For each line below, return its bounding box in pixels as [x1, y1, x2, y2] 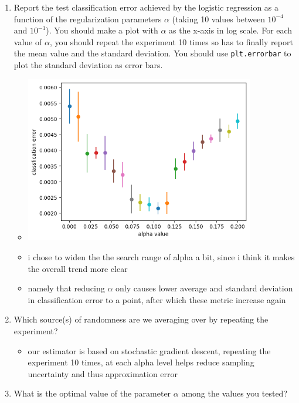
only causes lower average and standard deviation [115, 282, 293, 294]
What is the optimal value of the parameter [13, 387, 171, 399]
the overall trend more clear [28, 262, 128, 274]
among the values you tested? [181, 387, 287, 399]
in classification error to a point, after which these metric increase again [28, 293, 286, 305]
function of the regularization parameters [13, 12, 162, 25]
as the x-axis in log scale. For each [169, 24, 293, 36]
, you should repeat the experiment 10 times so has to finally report [49, 35, 293, 48]
